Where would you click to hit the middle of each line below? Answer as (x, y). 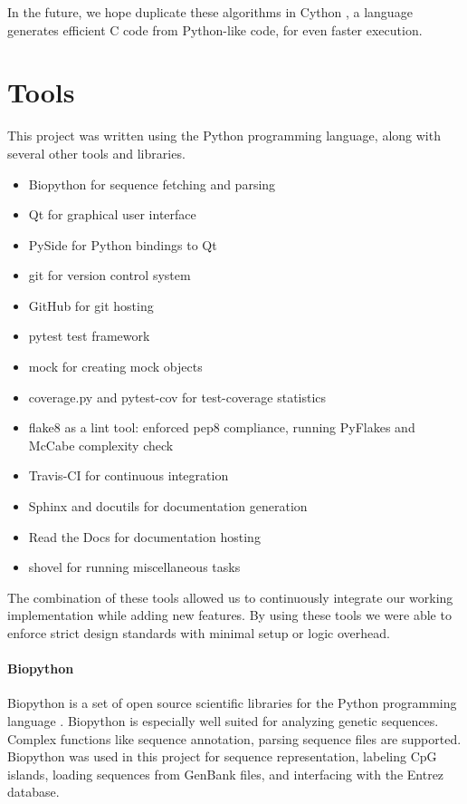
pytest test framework (89, 336)
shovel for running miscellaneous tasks (134, 567)
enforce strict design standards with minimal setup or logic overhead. (199, 633)
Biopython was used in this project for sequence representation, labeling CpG (222, 756)
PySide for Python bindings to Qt (123, 244)
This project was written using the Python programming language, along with (224, 136)
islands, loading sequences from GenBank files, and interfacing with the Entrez (226, 774)
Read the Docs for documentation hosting (144, 536)
